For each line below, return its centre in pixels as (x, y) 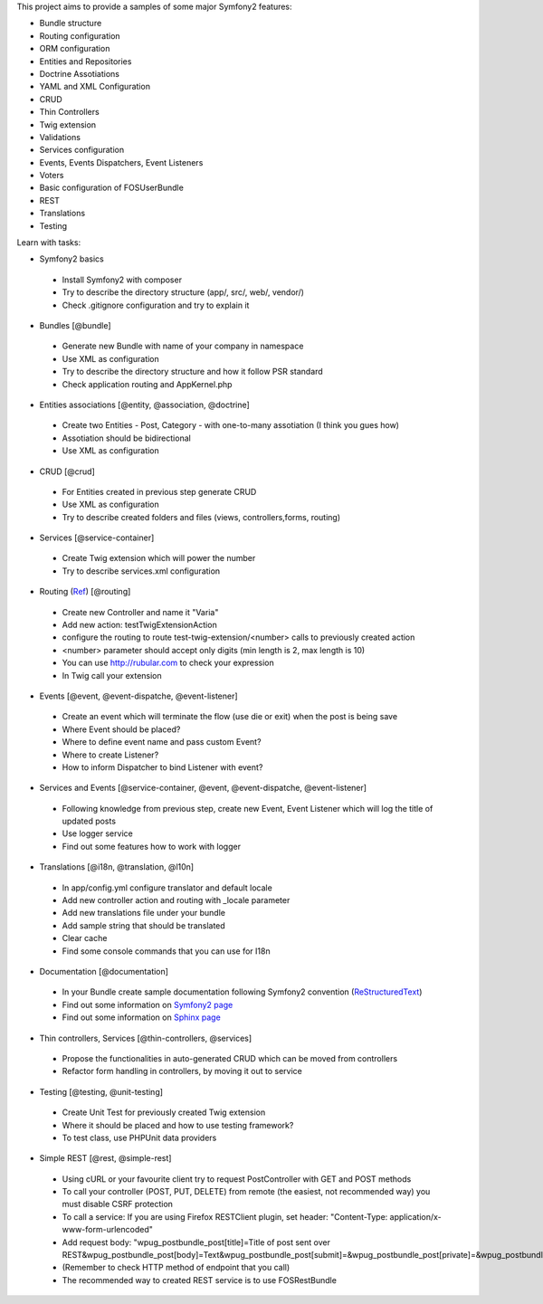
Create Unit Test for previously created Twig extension (164, 1112)
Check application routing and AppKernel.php (147, 384)
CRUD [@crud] (67, 471)
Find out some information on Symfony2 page (148, 1004)
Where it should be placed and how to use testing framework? (178, 1125)
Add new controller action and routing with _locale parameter (176, 900)
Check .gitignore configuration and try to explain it (156, 305)
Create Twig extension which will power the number (159, 558)
